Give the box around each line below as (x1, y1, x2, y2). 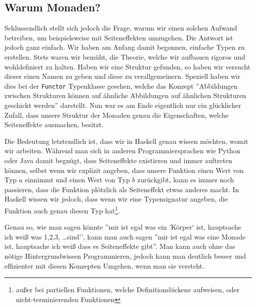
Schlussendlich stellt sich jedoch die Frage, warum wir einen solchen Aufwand (4, 23, 237, 33)
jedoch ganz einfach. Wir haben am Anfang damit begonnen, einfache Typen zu (4, 42, 245, 52)
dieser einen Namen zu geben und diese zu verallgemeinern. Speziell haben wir (4, 71, 241, 81)
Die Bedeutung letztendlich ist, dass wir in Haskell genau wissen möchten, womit (4, 136, 249, 146)
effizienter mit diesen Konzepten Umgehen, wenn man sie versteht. (4, 260, 204, 271)
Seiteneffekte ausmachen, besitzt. (4, 119, 104, 130)
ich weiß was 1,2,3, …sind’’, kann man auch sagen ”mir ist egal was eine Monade (4, 231, 246, 241)
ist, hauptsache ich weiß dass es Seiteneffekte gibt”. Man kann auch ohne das (4, 241, 235, 251)
